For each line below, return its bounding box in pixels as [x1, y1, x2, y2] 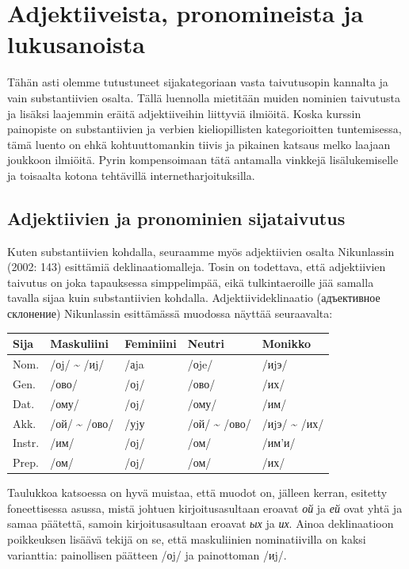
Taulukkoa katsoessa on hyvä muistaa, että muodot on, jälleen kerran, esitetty [7, 484, 388, 501]
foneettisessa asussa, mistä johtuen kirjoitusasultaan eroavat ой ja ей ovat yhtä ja [7, 499, 403, 516]
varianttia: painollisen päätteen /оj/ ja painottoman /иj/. [7, 546, 287, 563]
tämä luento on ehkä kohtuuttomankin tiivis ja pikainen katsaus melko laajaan [7, 136, 391, 152]
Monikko [262, 335, 312, 352]
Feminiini [124, 335, 177, 352]
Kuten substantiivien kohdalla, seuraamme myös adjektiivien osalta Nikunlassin [7, 242, 395, 259]
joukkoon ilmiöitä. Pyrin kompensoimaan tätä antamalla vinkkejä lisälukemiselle [7, 151, 399, 168]
